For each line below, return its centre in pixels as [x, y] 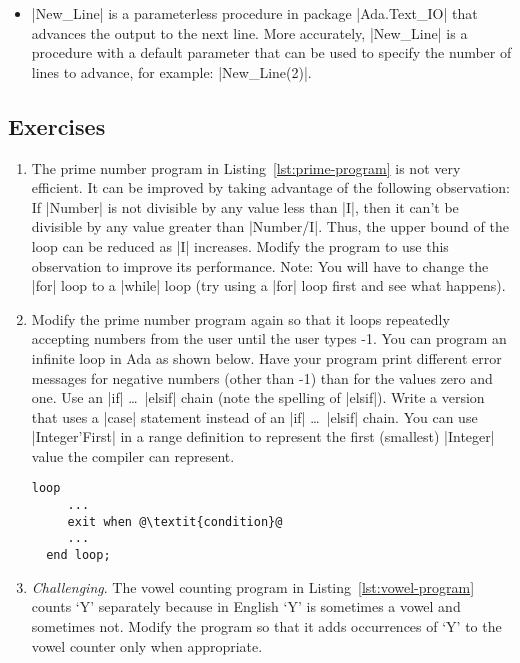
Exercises [57, 125]
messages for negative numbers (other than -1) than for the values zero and [262, 377]
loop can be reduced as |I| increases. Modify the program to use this [240, 245]
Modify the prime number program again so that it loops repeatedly [240, 318]
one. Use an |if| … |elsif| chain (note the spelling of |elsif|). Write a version [258, 397]
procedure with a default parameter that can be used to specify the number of [271, 52]
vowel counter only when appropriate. [147, 645]
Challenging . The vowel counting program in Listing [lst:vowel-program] [253, 586]
